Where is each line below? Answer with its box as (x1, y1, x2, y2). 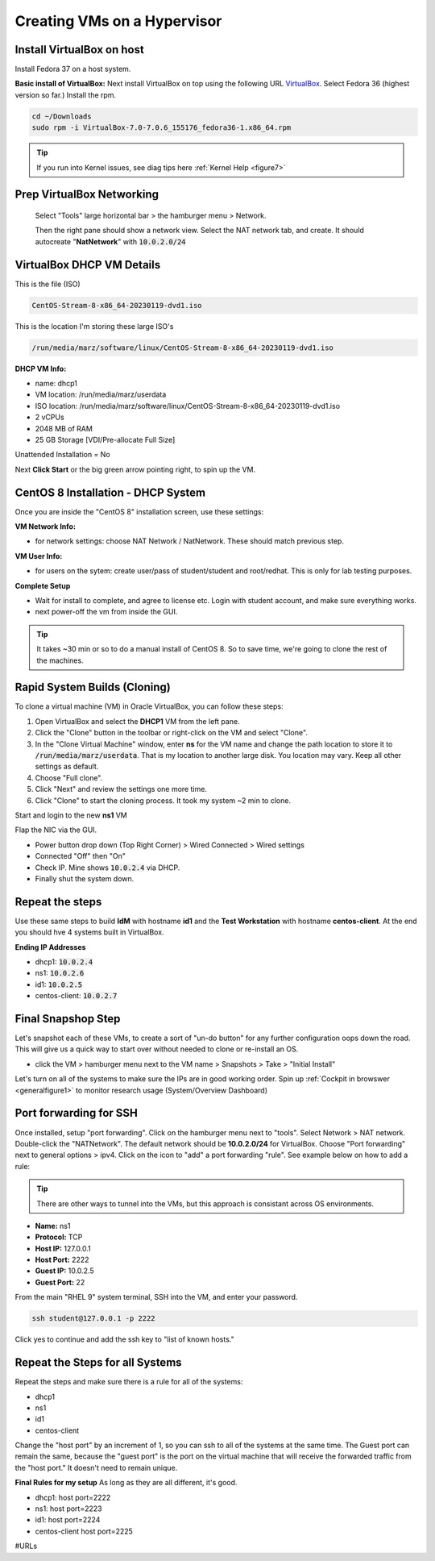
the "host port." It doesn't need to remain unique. (14, 1463, 178, 1472)
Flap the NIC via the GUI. (14, 825, 97, 835)
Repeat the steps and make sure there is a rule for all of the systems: (14, 1377, 243, 1387)
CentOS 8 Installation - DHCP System (14, 485, 206, 499)
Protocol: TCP (35, 1232, 83, 1242)
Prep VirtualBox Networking (14, 188, 159, 202)
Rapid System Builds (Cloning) (14, 681, 171, 694)
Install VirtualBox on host (14, 43, 144, 56)
